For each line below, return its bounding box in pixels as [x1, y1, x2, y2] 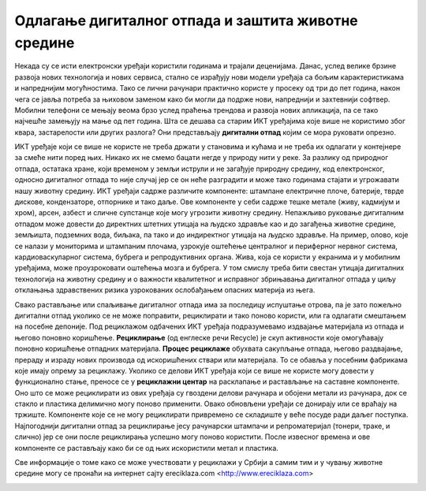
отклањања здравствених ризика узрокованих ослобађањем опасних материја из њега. [14, 285, 316, 295]
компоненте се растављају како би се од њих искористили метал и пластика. [14, 443, 279, 452]
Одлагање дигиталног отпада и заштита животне [14, 12, 358, 29]
